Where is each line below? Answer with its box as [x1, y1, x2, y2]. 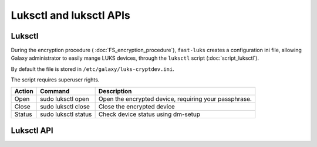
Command [40, 87, 70, 95]
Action [14, 87, 33, 95]
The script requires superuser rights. [11, 76, 100, 83]
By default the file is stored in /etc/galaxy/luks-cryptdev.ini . [11, 65, 174, 73]
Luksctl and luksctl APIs [11, 9, 130, 22]
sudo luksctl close [40, 102, 90, 111]
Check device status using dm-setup [98, 110, 201, 118]
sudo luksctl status [40, 110, 92, 118]
